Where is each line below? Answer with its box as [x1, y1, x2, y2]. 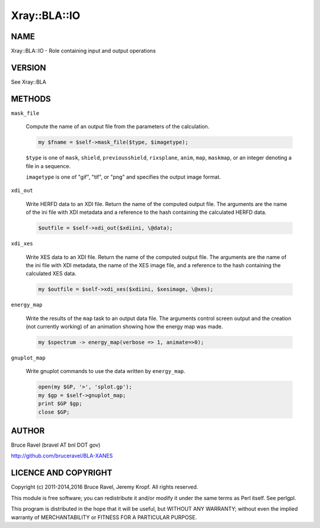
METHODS [11, 94, 52, 104]
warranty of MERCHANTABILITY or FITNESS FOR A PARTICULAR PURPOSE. [11, 514, 197, 521]
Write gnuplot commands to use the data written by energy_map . [25, 368, 186, 375]
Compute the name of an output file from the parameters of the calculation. [25, 123, 210, 130]
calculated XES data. [25, 270, 76, 277]
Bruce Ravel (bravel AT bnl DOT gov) [11, 441, 101, 448]
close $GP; [38, 409, 70, 415]
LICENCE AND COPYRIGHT [11, 468, 113, 478]
